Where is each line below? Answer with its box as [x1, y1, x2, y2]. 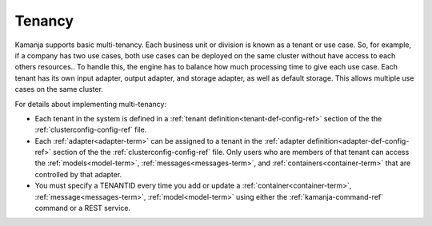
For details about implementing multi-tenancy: [14, 99, 167, 109]
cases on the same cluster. [14, 85, 104, 94]
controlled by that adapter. [34, 169, 122, 179]
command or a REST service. [34, 204, 131, 213]
